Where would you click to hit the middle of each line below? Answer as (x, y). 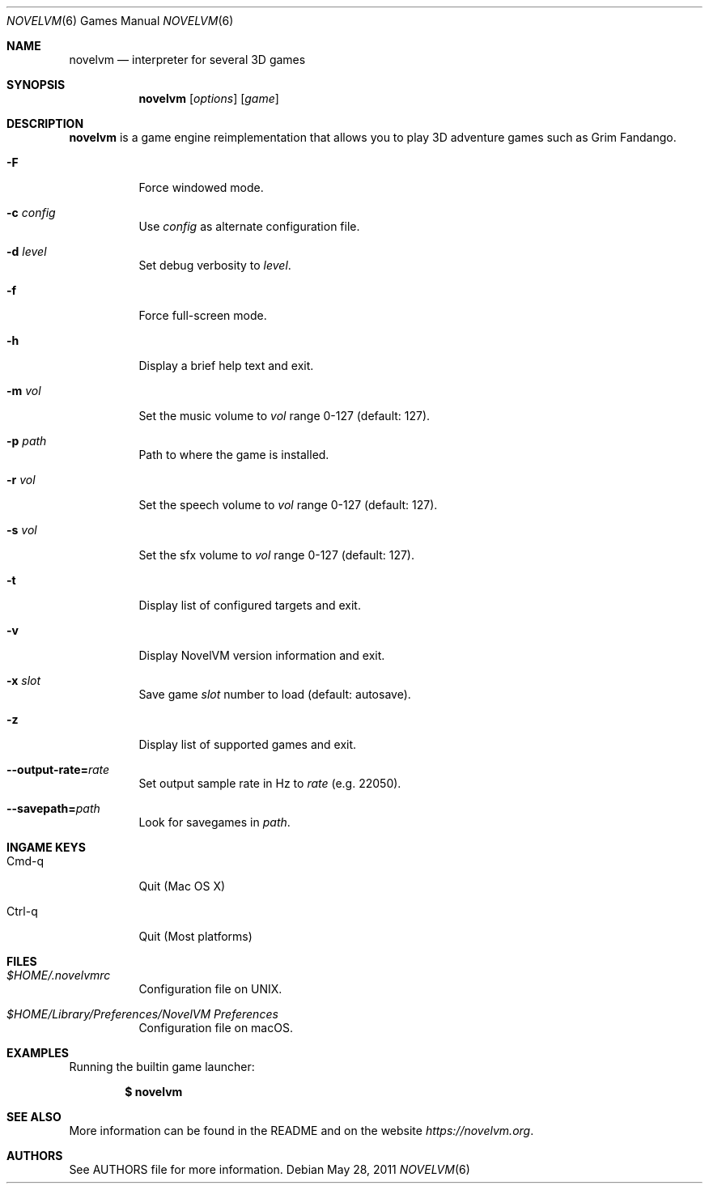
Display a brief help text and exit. (226, 365)
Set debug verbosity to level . (215, 265)
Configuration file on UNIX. (210, 989)
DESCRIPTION (45, 123)
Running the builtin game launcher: (162, 1067)
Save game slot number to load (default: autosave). (275, 694)
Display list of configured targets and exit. (250, 605)
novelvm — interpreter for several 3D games (187, 59)
